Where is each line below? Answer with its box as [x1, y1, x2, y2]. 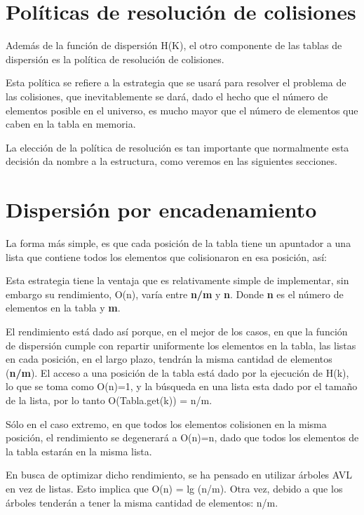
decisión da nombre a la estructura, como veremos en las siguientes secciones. [6, 154, 337, 168]
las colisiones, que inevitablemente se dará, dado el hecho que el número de [6, 88, 328, 103]
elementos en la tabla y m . [6, 300, 121, 315]
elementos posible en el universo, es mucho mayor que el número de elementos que [6, 102, 358, 117]
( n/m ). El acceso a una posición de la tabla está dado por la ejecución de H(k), [6, 365, 349, 380]
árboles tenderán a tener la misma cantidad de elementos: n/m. [6, 495, 278, 509]
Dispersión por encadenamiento [6, 195, 317, 224]
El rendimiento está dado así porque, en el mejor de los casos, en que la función [6, 323, 348, 338]
